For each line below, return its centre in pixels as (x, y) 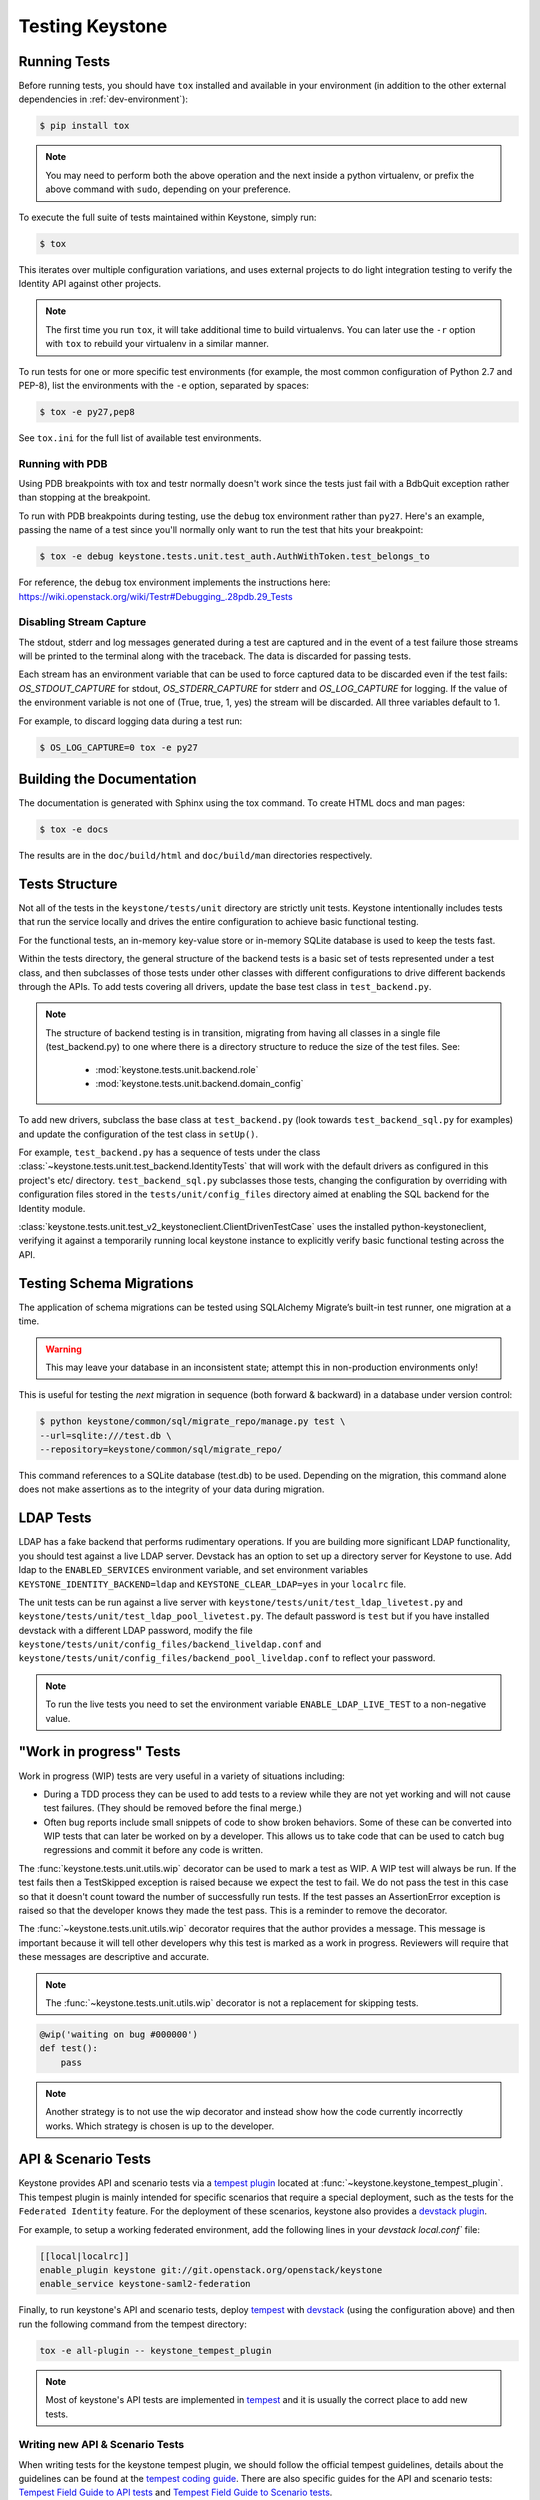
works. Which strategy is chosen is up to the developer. (160, 2126)
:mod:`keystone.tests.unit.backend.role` (177, 1069)
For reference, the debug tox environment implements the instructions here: (174, 582)
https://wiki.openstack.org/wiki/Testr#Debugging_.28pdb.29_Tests (156, 596)
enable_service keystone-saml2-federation (145, 2284)
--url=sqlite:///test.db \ (105, 1435)
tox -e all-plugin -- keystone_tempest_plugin (155, 2350)
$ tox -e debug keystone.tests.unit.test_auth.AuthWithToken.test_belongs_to (234, 556)
